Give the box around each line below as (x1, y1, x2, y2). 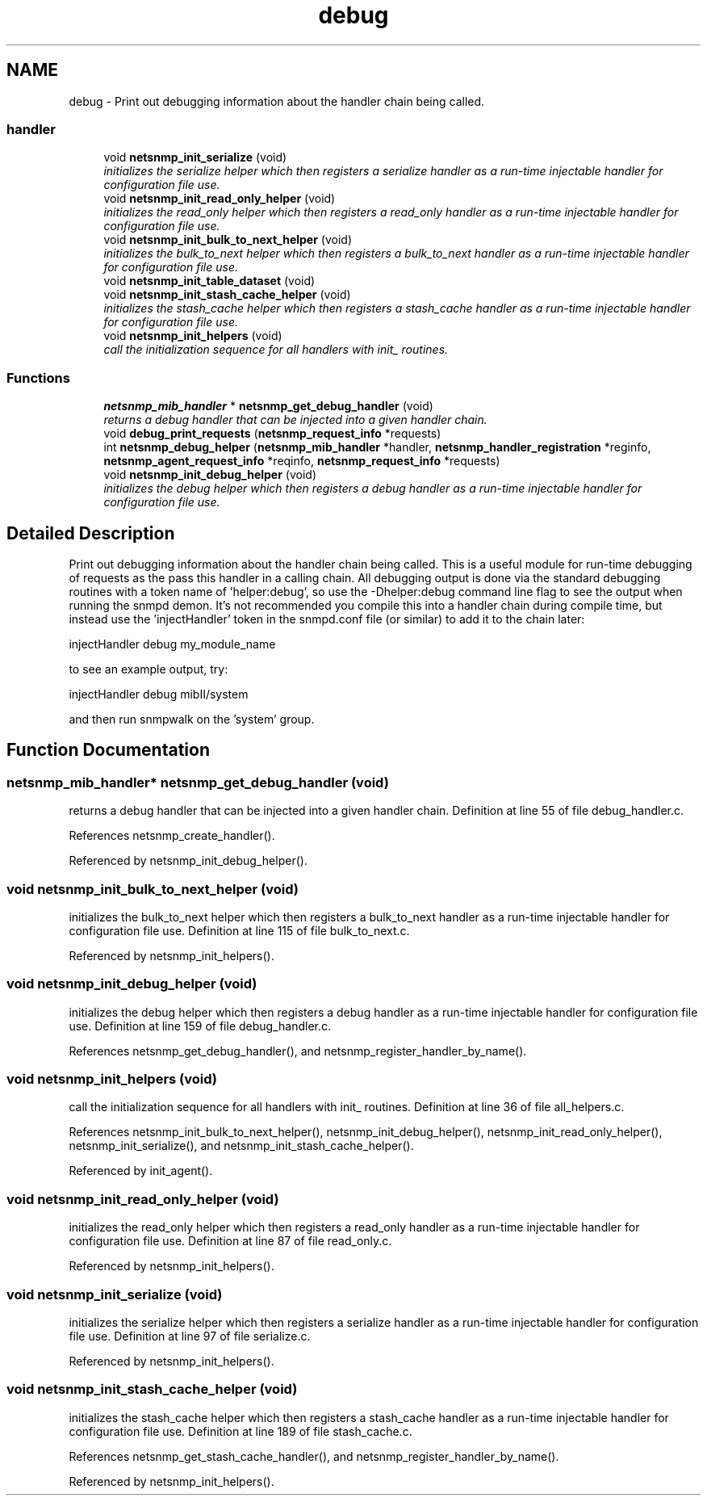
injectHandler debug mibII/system (69, 686, 249, 701)
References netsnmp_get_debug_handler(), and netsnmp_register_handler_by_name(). (69, 1043, 527, 1058)
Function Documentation (6, 740, 210, 761)
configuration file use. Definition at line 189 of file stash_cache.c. (69, 1424, 412, 1438)
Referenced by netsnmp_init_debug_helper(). (69, 854, 307, 868)
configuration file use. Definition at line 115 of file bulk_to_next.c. (69, 923, 410, 938)
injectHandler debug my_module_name (69, 636, 276, 651)
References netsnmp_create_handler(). (69, 829, 275, 843)
